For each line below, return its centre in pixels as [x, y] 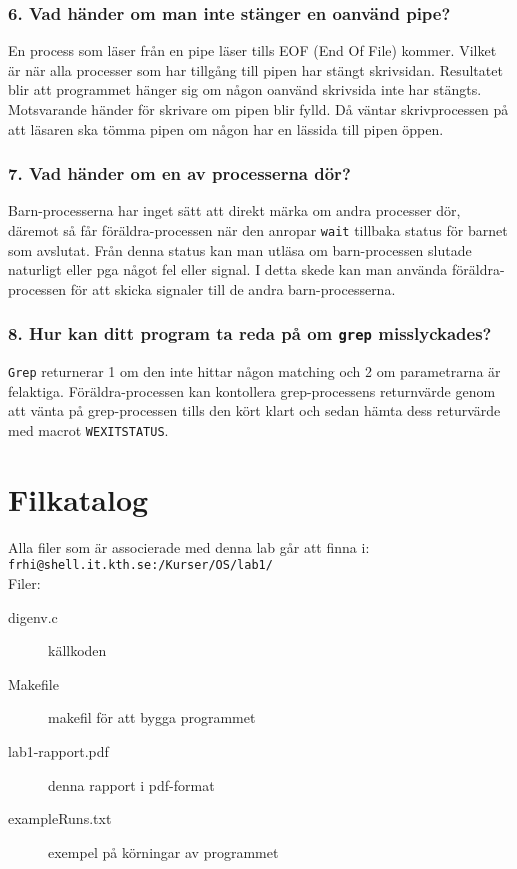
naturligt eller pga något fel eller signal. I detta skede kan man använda [228, 269]
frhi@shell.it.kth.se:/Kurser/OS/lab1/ [140, 565]
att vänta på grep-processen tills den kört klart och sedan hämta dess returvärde [254, 410]
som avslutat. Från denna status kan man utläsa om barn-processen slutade [240, 249]
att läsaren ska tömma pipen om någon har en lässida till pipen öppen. [226, 128]
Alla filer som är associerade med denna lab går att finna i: [189, 546]
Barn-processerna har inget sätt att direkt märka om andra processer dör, [234, 210]
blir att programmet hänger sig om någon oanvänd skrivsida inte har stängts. [245, 89]
